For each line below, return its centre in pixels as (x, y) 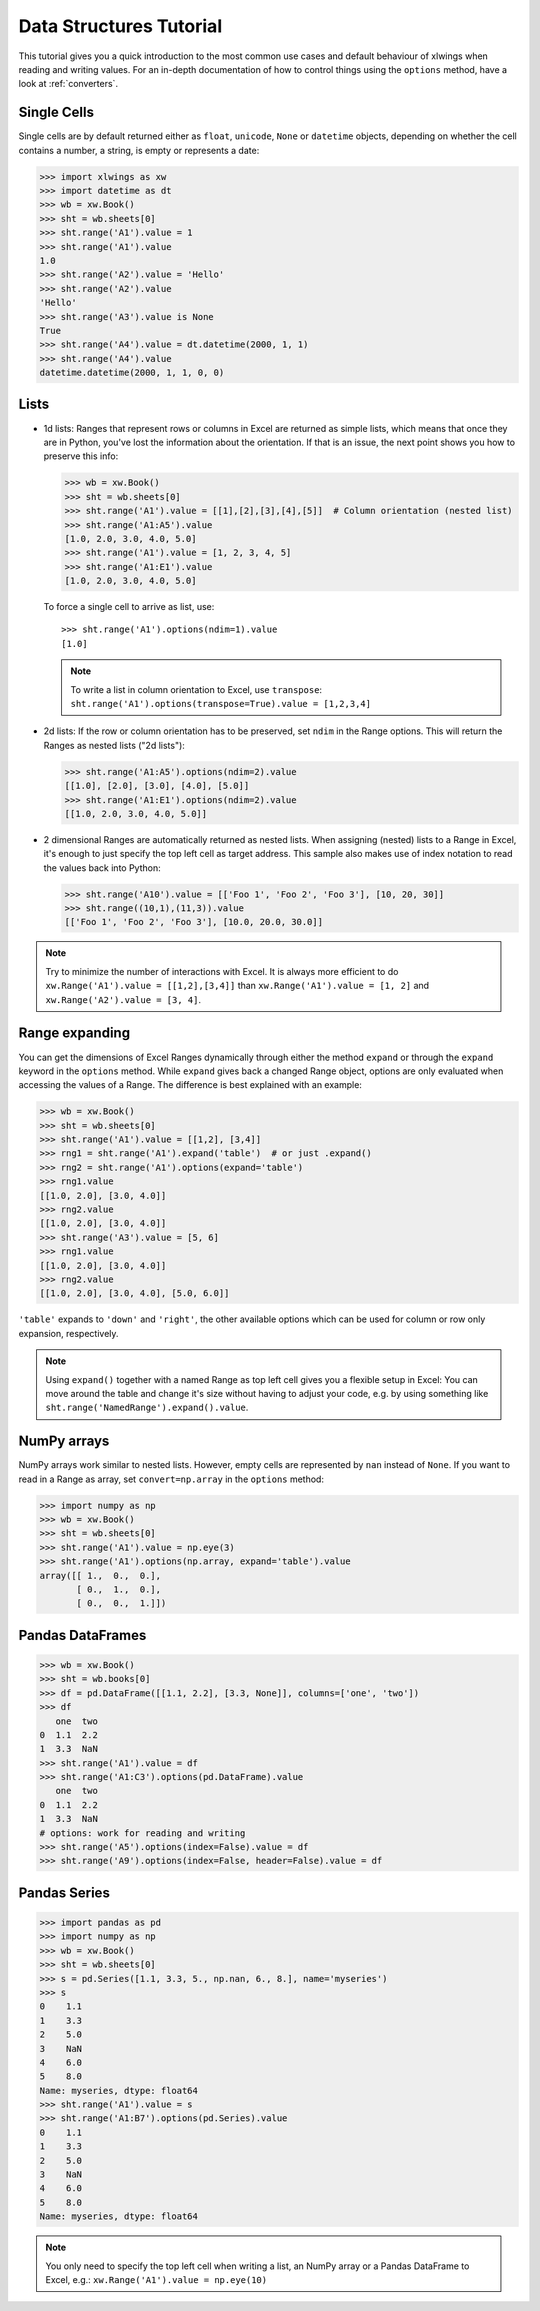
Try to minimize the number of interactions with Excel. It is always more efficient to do (222, 971)
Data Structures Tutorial (120, 26)
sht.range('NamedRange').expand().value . (147, 1407)
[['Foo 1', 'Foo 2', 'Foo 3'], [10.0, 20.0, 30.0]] (194, 922)
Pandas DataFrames (82, 1635)
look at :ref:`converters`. (68, 84)
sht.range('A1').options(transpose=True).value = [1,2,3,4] (221, 704)
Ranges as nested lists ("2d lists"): (114, 745)
